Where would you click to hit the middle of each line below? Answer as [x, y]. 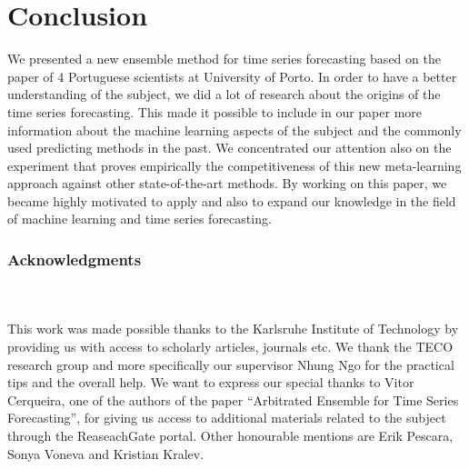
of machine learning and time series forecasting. [140, 219]
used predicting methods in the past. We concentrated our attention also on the [230, 148]
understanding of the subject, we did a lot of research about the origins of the [224, 94]
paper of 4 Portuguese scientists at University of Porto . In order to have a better [232, 76]
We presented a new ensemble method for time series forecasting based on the [224, 59]
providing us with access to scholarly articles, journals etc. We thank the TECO [230, 347]
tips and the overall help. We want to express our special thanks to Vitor [211, 382]
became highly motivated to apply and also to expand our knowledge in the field [232, 200]
